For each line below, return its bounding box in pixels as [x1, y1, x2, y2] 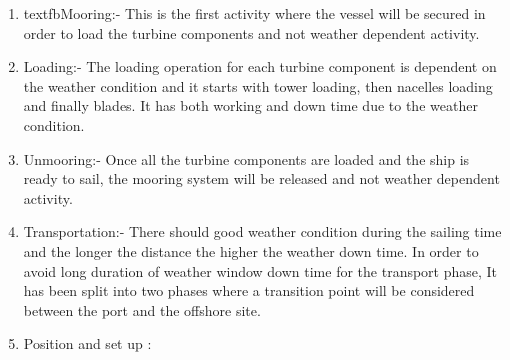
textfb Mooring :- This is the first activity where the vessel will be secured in [23, 3, 486, 23]
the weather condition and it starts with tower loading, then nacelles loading [23, 75, 493, 96]
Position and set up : [23, 333, 152, 354]
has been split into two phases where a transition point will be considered [23, 280, 475, 301]
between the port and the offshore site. [23, 299, 261, 320]
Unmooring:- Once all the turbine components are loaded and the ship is [23, 148, 470, 169]
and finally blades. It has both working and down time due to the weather [23, 95, 478, 116]
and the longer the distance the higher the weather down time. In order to [23, 240, 479, 261]
